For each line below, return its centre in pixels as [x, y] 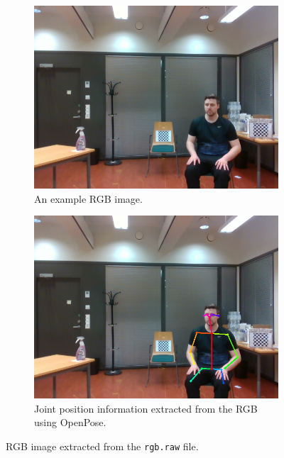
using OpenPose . [70, 422]
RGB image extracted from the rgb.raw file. [102, 446]
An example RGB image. [88, 198]
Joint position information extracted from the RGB [146, 408]
